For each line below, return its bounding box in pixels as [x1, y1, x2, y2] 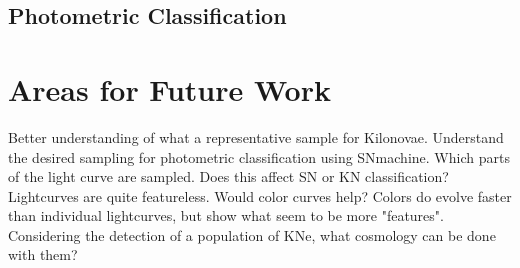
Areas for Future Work [8, 68, 331, 109]
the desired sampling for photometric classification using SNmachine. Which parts [8, 146, 510, 167]
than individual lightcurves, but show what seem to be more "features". [8, 205, 444, 226]
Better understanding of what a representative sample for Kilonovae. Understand [8, 126, 504, 147]
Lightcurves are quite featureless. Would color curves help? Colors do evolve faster [8, 185, 512, 206]
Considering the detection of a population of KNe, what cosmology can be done [8, 224, 496, 245]
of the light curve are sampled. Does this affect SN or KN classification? [8, 166, 449, 187]
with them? [8, 244, 78, 265]
